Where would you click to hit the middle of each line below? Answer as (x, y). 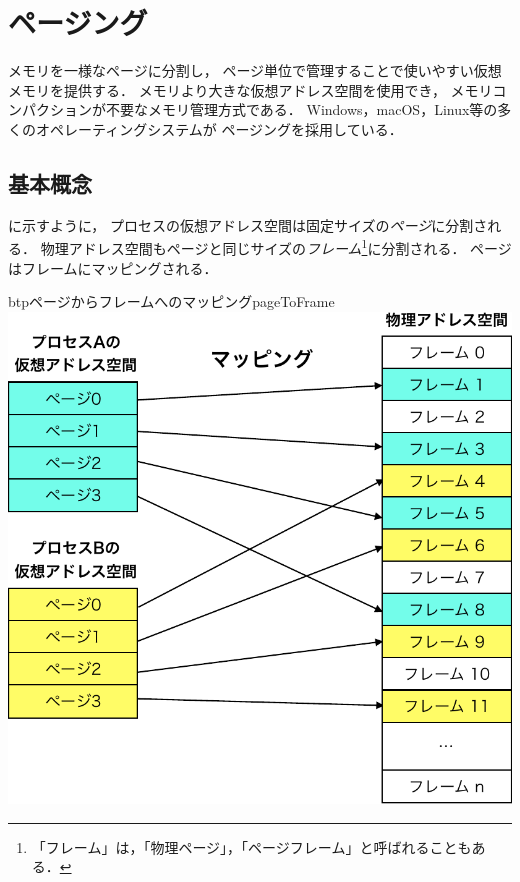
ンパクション (50, 109)
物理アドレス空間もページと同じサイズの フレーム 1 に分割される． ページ (276, 246)
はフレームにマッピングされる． (113, 267)
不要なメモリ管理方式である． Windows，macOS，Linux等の (301, 109)
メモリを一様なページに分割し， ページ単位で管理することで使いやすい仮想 (255, 70)
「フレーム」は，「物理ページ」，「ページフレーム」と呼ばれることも (251, 846)
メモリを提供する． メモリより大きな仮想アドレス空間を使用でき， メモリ (250, 89)
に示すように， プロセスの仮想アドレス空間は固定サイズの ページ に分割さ (248, 224)
